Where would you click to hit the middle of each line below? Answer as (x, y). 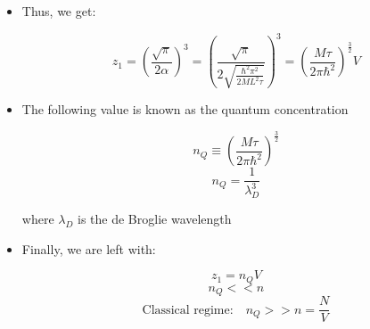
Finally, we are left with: (89, 248)
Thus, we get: (59, 11)
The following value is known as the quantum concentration (185, 109)
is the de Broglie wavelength (155, 219)
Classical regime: (188, 310)
